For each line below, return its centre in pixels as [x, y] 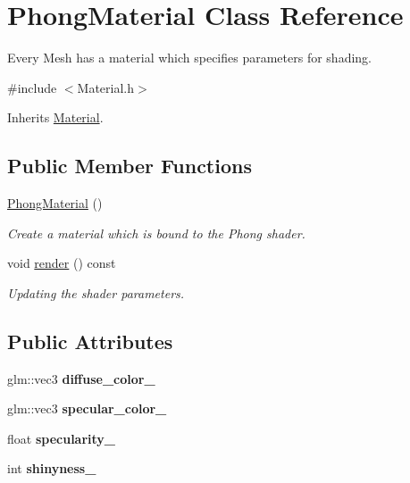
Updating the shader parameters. [96, 292]
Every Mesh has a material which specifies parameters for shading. [190, 58]
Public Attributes [90, 341]
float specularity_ [62, 438]
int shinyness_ [52, 468]
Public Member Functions [130, 166]
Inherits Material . [55, 117]
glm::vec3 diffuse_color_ [81, 378]
